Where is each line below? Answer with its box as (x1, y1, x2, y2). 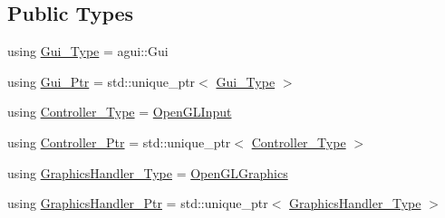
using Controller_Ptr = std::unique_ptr (7, 132, 231, 151)
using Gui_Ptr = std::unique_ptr (7, 71, 196, 90)
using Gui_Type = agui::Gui (7, 42, 169, 61)
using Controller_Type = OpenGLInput (7, 102, 232, 121)
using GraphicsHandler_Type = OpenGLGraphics (7, 163, 288, 182)
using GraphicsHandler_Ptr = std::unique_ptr (7, 194, 268, 213)
